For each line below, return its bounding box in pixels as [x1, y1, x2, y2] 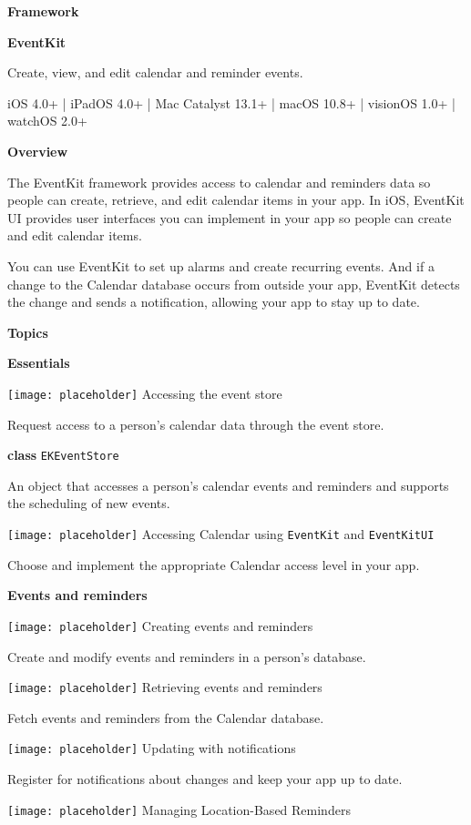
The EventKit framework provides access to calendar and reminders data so [7, 172, 431, 191]
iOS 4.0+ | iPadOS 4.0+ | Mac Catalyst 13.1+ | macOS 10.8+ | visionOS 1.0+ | [7, 93, 456, 112]
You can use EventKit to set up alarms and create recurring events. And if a [7, 256, 435, 275]
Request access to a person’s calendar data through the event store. [7, 414, 384, 433]
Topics [7, 322, 48, 341]
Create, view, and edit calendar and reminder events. [7, 63, 303, 82]
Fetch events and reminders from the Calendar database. [7, 708, 324, 727]
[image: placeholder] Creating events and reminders [7, 616, 313, 635]
